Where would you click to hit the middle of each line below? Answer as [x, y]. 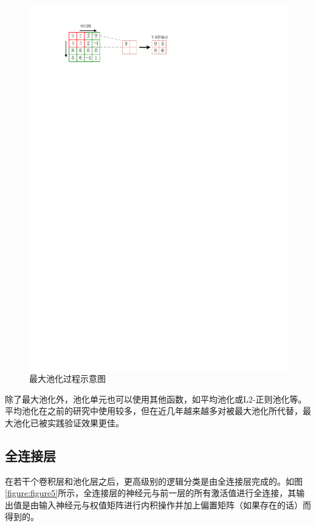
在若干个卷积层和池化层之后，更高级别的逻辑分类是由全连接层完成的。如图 [154, 481]
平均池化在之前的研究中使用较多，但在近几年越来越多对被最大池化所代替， [154, 411]
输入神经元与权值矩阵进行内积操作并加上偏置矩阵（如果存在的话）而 [175, 504]
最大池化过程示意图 [67, 379]
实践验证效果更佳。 [85, 422]
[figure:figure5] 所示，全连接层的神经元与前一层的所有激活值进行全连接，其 [151, 493]
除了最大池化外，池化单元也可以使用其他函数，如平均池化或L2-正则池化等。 [156, 399]
